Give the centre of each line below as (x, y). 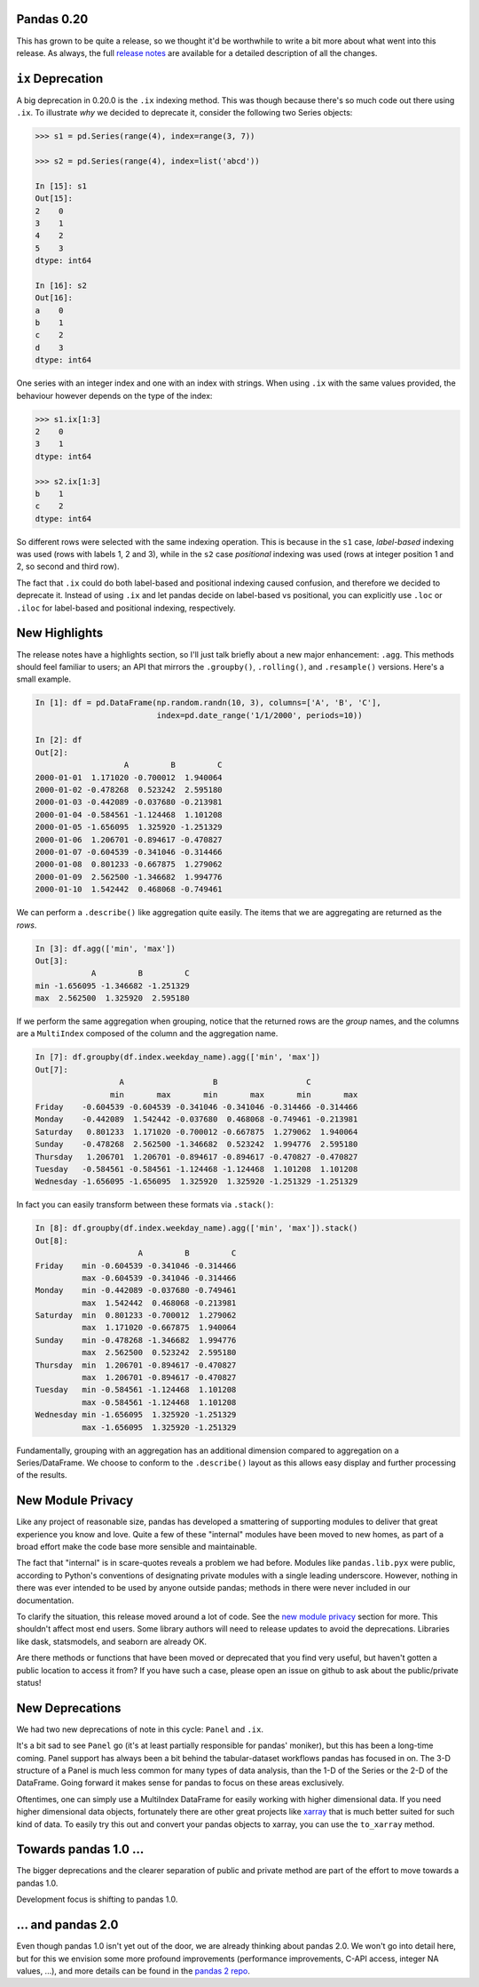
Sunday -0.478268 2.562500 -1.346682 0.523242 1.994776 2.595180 (196, 1145)
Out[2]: (51, 752)
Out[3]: (51, 961)
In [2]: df (59, 740)
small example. (44, 679)
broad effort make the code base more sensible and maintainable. (137, 1547)
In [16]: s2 (61, 285)
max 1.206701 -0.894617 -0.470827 (159, 1378)
